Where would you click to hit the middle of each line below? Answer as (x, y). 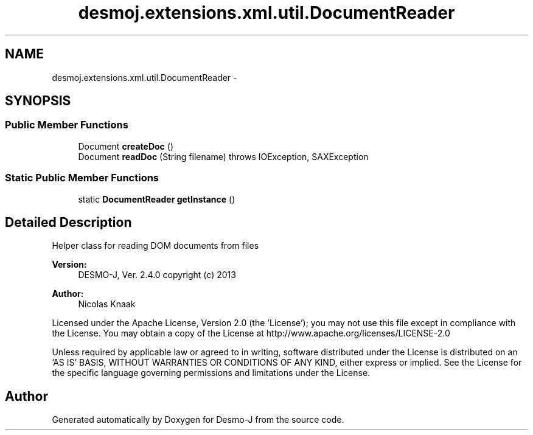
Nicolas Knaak (107, 304)
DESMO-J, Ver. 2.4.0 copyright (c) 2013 (157, 275)
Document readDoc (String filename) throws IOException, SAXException (223, 156)
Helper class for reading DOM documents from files (155, 246)
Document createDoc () (126, 146)
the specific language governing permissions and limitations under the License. (211, 373)
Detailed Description (68, 222)
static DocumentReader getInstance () (157, 199)
